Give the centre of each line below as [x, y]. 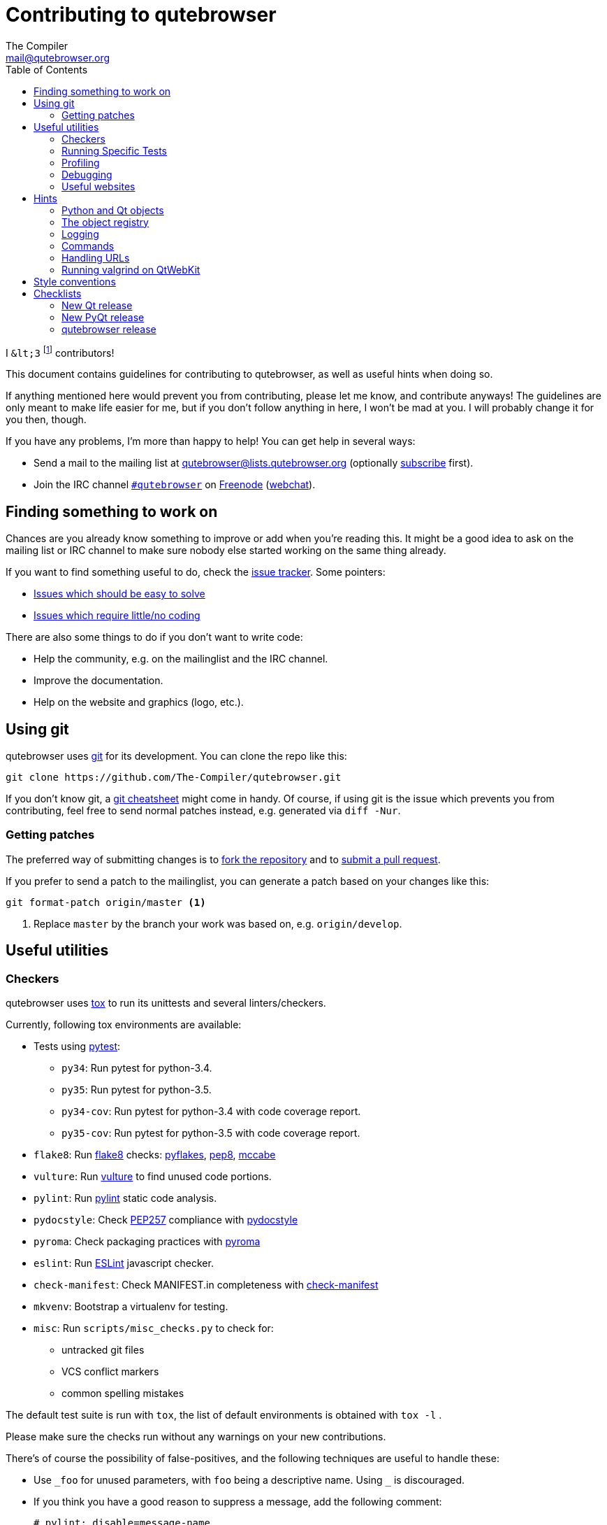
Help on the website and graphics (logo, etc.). [139, 702]
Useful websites [98, 186]
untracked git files [103, 1350]
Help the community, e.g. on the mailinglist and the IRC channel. [181, 659]
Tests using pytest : [77, 1047]
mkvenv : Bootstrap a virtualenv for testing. [131, 1307]
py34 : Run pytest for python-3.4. [137, 1068]
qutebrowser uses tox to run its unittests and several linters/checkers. [166, 1003]
